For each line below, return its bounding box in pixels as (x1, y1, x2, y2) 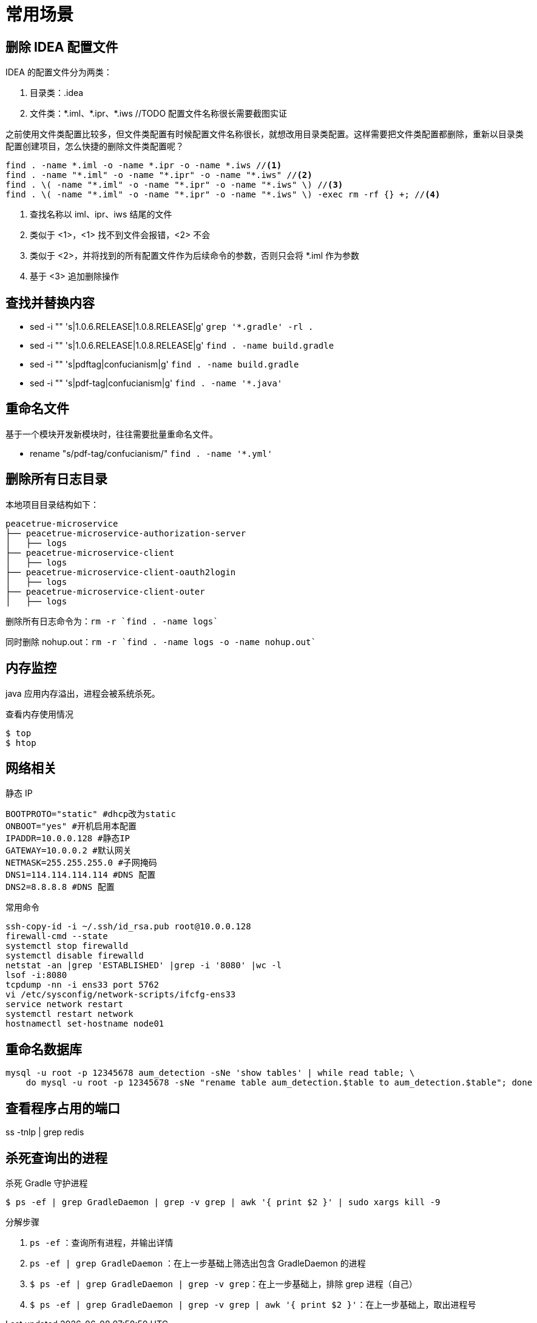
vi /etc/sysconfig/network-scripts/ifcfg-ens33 (5, 990, 236, 1000)
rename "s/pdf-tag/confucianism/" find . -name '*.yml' (30, 448, 272, 459)
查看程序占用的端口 (5, 1100, 120, 1116)
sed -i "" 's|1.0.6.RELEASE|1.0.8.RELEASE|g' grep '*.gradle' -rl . (30, 321, 314, 332)
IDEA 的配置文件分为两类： (5, 67, 112, 78)
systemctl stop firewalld (5, 941, 129, 951)
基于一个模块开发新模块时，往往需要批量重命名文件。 (5, 428, 218, 439)
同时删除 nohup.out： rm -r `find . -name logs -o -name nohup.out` (5, 636, 316, 647)
